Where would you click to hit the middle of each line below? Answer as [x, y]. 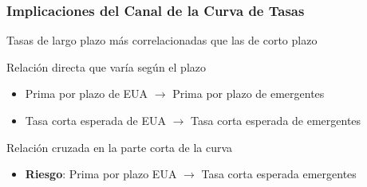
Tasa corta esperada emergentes [279, 174]
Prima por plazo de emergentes [249, 93]
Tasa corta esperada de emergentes [276, 120]
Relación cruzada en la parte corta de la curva [120, 147]
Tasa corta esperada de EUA [95, 120]
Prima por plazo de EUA [87, 93]
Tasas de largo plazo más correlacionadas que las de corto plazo [162, 40]
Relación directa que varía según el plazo [107, 66]
